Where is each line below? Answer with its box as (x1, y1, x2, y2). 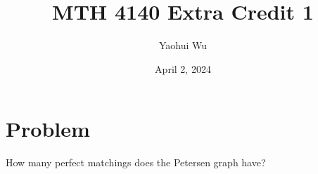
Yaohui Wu (158, 38, 208, 53)
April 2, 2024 (155, 61, 211, 76)
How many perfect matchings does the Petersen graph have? (6, 155, 266, 170)
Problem (6, 114, 90, 143)
